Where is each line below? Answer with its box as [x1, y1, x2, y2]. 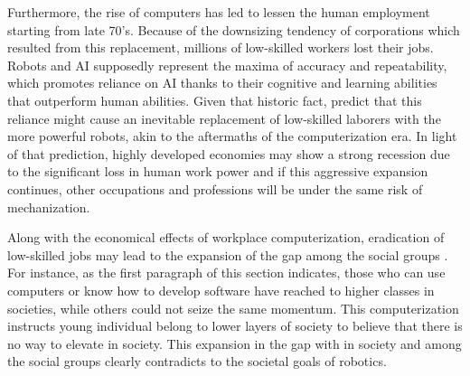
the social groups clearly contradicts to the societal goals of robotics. [7, 352, 387, 371]
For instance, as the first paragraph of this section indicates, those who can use [7, 263, 446, 282]
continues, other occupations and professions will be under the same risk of [7, 179, 423, 198]
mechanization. [7, 197, 90, 216]
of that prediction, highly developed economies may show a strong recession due [7, 144, 450, 163]
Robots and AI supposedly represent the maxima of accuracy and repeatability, [7, 55, 447, 74]
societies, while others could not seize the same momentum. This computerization [7, 298, 459, 317]
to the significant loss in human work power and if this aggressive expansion [7, 162, 428, 181]
